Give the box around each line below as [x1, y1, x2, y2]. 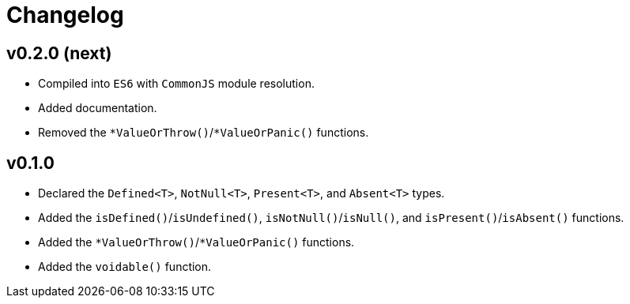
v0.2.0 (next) [6, 43, 112, 63]
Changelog [6, 2, 124, 28]
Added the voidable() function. [38, 260, 212, 274]
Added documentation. [38, 101, 157, 115]
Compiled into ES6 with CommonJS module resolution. [38, 77, 315, 91]
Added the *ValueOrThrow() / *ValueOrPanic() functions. [38, 235, 355, 250]
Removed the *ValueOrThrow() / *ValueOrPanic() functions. [38, 126, 369, 140]
